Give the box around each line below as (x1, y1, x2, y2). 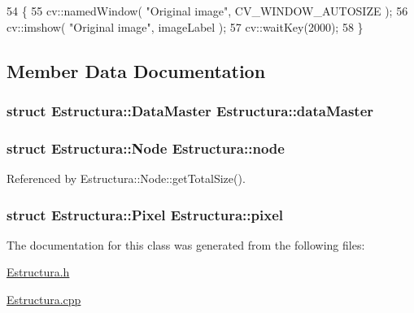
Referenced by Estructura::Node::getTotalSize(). (7, 170, 246, 187)
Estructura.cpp (7, 291, 81, 308)
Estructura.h (7, 263, 70, 280)
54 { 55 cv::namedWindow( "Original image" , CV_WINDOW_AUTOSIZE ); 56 (7, 2, 408, 19)
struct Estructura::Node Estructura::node (7, 137, 285, 158)
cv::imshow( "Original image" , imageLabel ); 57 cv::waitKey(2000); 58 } (7, 18, 364, 35)
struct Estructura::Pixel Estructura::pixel (7, 204, 284, 224)
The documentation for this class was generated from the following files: (7, 236, 365, 253)
